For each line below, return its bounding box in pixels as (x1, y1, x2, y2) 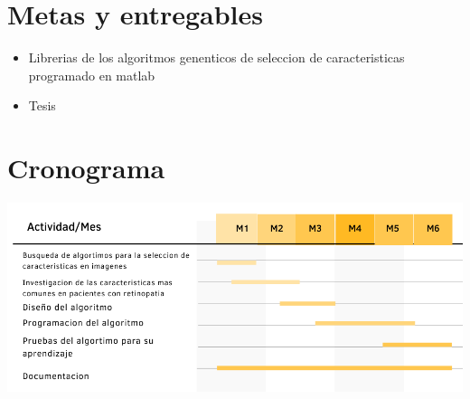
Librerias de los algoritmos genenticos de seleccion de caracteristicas (28, 48, 405, 67)
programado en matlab (28, 65, 155, 84)
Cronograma (7, 149, 165, 186)
